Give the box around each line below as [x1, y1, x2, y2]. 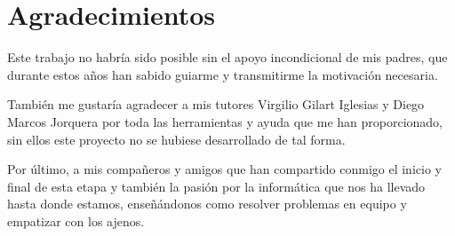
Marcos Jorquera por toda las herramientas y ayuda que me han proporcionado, [7, 112, 443, 130]
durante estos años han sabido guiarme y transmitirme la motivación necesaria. [7, 65, 438, 83]
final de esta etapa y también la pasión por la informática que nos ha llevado [7, 177, 426, 195]
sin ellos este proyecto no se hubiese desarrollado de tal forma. [7, 130, 346, 148]
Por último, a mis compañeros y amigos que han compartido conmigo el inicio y [7, 160, 442, 178]
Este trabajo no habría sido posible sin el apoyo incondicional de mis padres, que [7, 48, 448, 67]
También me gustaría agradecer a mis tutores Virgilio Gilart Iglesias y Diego [7, 95, 425, 114]
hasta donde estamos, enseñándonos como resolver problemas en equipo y [7, 194, 407, 213]
